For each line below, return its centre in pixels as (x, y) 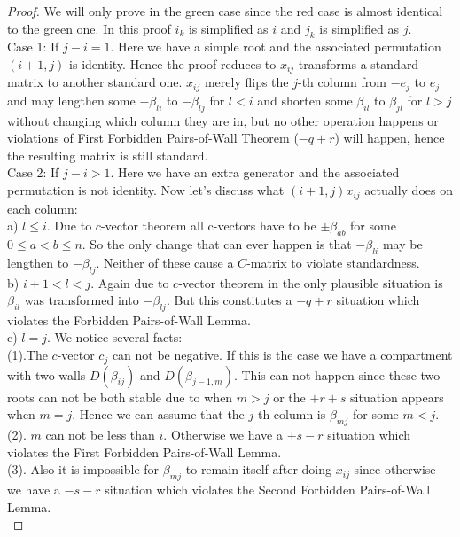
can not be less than (100, 434)
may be (402, 243)
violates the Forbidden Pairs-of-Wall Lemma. (129, 319)
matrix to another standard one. (95, 82)
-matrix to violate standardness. (333, 262)
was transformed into (82, 300)
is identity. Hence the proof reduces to (173, 63)
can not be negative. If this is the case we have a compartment (282, 355)
